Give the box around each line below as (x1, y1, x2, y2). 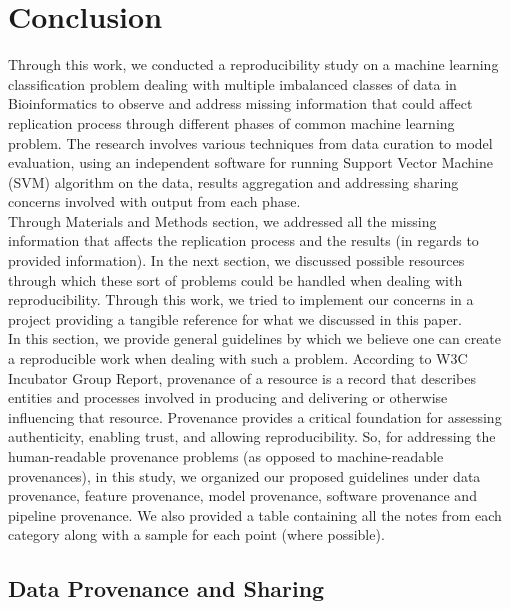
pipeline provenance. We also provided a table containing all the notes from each (8, 504, 502, 525)
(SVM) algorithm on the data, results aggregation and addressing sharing (8, 171, 459, 192)
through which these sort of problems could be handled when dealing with (8, 269, 463, 290)
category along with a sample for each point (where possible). (8, 524, 385, 545)
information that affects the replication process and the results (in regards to (8, 230, 479, 251)
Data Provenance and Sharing (8, 573, 325, 604)
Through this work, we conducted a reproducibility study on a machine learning (8, 54, 499, 75)
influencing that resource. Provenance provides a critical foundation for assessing (8, 406, 502, 427)
